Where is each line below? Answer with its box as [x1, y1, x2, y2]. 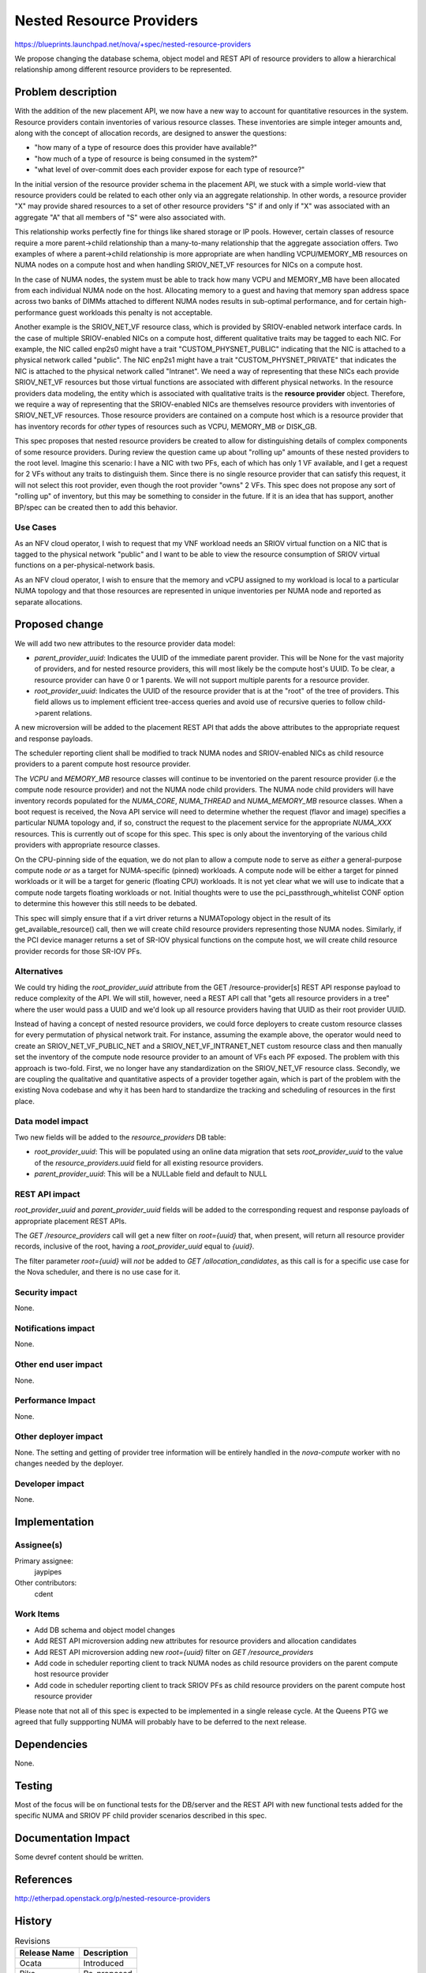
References [14, 1873, 73, 1886]
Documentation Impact [14, 1831, 130, 1844]
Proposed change [14, 618, 104, 631]
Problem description [14, 85, 118, 99]
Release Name [19, 1948, 75, 1959]
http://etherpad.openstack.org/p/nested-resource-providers [14, 1893, 211, 1903]
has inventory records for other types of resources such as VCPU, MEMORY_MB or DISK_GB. [14, 421, 317, 431]
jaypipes [34, 1567, 62, 1576]
